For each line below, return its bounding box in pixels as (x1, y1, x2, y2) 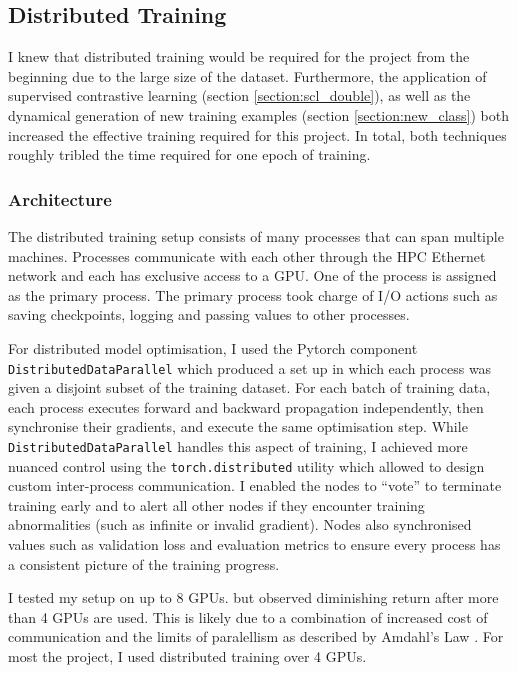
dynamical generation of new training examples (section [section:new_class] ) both (8, 104, 509, 125)
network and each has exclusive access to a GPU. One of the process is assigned (8, 265, 497, 286)
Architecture (8, 186, 112, 211)
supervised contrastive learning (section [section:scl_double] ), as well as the (8, 85, 471, 106)
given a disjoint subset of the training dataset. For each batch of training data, (8, 377, 491, 398)
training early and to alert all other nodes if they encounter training (8, 494, 425, 515)
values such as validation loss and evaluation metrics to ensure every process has (8, 534, 501, 555)
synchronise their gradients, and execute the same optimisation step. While (8, 416, 468, 437)
